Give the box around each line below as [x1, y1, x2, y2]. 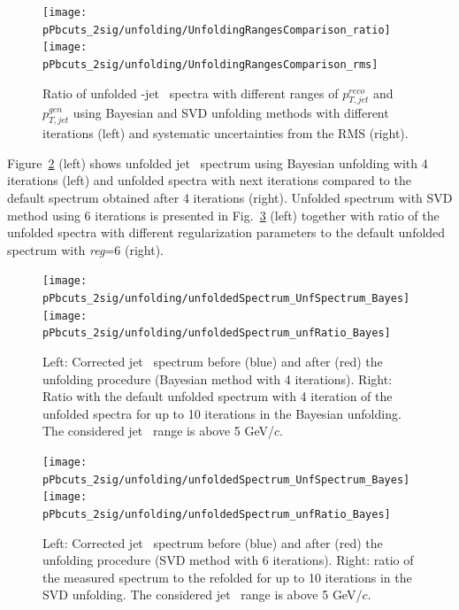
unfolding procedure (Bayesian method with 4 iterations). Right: [42, 369, 393, 388]
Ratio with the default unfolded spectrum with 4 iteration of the [42, 387, 393, 405]
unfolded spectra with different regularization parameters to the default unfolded [7, 223, 446, 242]
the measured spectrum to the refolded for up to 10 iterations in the [42, 568, 412, 586]
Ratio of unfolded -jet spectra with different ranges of [42, 83, 339, 102]
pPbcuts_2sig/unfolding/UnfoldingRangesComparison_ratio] [42, 23, 391, 36]
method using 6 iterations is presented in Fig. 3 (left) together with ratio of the [7, 205, 440, 224]
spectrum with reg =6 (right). [7, 240, 164, 259]
